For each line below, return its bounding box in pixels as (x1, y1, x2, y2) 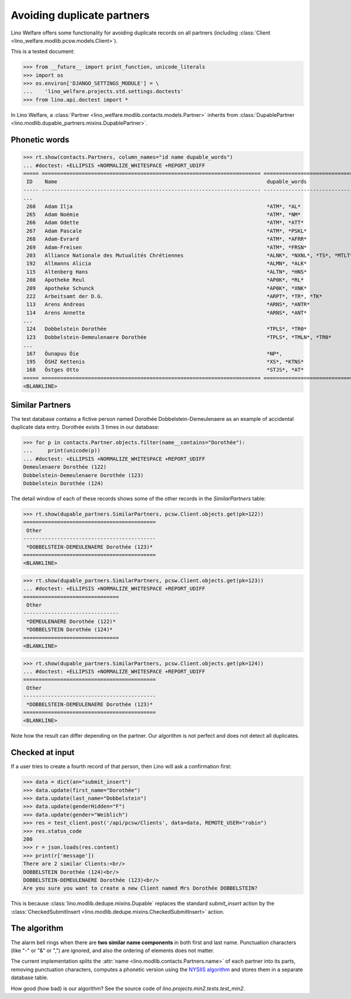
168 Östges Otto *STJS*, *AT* (26, 367, 304, 374)
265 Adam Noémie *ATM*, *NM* (26, 211, 301, 217)
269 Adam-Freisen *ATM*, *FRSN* (26, 244, 307, 251)
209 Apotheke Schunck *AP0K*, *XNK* (26, 285, 307, 292)
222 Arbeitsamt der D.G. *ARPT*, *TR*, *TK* (26, 293, 323, 299)
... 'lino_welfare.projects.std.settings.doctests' (23, 88, 184, 95)
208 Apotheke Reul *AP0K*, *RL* (26, 276, 304, 284)
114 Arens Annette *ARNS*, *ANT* (26, 309, 307, 316)
